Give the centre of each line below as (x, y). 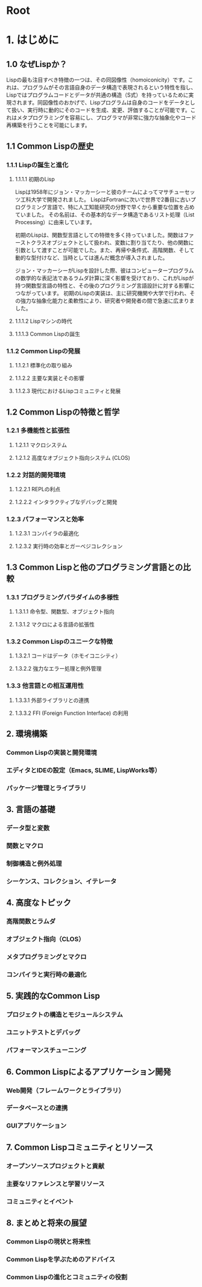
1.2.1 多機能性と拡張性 (38, 431)
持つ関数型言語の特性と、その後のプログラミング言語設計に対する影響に (105, 285)
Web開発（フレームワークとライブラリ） (65, 1090)
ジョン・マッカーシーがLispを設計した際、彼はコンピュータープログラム (104, 270)
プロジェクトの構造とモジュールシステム (65, 1014)
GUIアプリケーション (36, 1126)
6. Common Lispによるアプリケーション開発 (89, 1072)
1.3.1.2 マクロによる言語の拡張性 (55, 624)
